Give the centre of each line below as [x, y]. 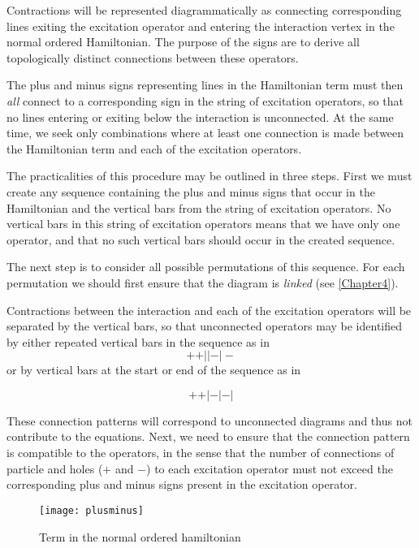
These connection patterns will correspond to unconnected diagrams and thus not [209, 420]
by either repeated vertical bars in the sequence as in [138, 341]
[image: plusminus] [91, 510]
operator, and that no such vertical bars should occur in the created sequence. [201, 239]
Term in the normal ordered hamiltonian [140, 536]
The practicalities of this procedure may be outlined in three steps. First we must [209, 176]
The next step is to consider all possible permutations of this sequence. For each [206, 267]
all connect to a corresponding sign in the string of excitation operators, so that [205, 100]
